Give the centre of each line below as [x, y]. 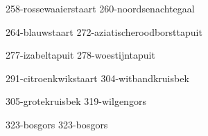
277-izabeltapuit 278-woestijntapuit [80, 55]
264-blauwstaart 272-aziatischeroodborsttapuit [104, 31]
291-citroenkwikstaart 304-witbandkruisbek [97, 78]
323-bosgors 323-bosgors [57, 124]
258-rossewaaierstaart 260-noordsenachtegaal [100, 8]
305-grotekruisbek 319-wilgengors [76, 101]
